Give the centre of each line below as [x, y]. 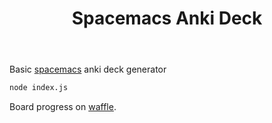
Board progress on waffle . [63, 107]
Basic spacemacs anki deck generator [88, 69]
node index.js [39, 88]
